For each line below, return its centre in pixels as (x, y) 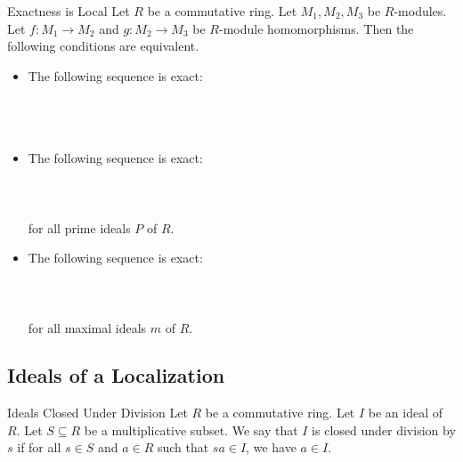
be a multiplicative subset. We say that (191, 430)
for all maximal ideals (87, 327)
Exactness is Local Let (69, 11)
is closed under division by (384, 430)
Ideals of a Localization (116, 375)
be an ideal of (406, 413)
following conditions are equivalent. (103, 46)
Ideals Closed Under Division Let (97, 413)
